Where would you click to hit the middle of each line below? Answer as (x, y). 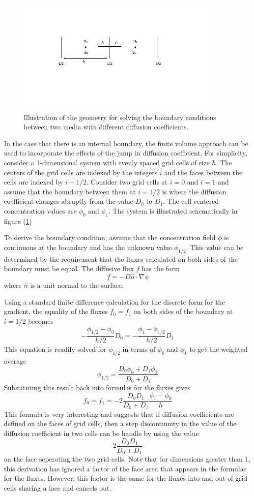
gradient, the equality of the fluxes (56, 311)
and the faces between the (203, 172)
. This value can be (215, 247)
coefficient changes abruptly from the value (69, 201)
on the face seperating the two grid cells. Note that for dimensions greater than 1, (127, 459)
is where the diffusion (194, 191)
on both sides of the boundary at (183, 311)
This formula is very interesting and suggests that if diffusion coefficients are (119, 414)
